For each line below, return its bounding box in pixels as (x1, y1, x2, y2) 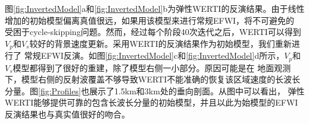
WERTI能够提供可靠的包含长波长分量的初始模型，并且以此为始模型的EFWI (5, 96, 298, 109)
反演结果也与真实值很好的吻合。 (5, 108, 130, 120)
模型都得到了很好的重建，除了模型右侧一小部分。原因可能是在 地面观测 (13, 61, 291, 74)
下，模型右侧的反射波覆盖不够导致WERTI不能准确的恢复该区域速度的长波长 (5, 73, 301, 85)
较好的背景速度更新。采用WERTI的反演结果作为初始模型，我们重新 (29, 37, 292, 49)
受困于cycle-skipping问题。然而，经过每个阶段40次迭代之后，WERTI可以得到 (5, 26, 301, 38)
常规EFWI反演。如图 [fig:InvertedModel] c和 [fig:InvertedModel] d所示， (24, 49, 285, 62)
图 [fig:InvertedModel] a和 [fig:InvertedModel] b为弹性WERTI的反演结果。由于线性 (5, 2, 305, 14)
